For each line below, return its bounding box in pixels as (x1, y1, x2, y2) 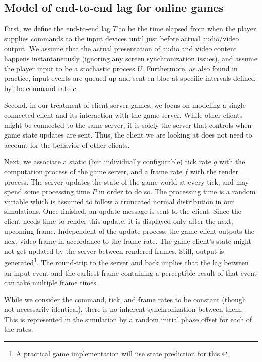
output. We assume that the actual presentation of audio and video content (4, 43, 237, 54)
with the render (190, 166, 239, 176)
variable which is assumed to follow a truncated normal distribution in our (4, 196, 234, 206)
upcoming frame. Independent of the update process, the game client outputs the (4, 225, 254, 236)
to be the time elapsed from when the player (119, 23, 256, 34)
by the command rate (4, 82, 71, 93)
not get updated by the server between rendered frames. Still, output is (4, 245, 224, 256)
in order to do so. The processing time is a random (99, 186, 256, 197)
